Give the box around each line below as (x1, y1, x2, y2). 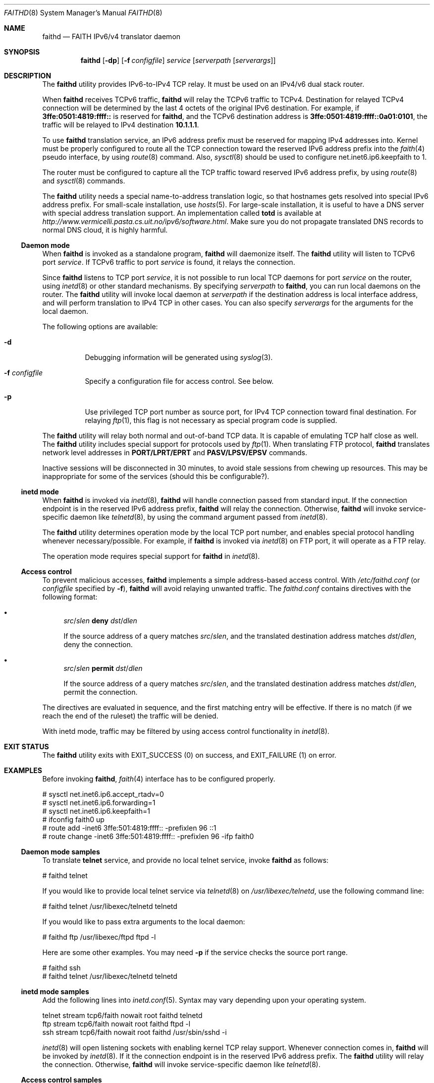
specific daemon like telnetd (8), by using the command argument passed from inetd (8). (42, 513, 328, 521)
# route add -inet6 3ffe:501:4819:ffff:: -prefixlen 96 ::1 (42, 824, 217, 832)
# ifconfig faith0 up (42, 815, 105, 824)
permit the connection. (63, 688, 138, 696)
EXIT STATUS (4, 742, 49, 751)
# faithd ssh (42, 963, 81, 972)
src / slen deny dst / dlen (63, 616, 137, 625)
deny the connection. (63, 640, 133, 649)
